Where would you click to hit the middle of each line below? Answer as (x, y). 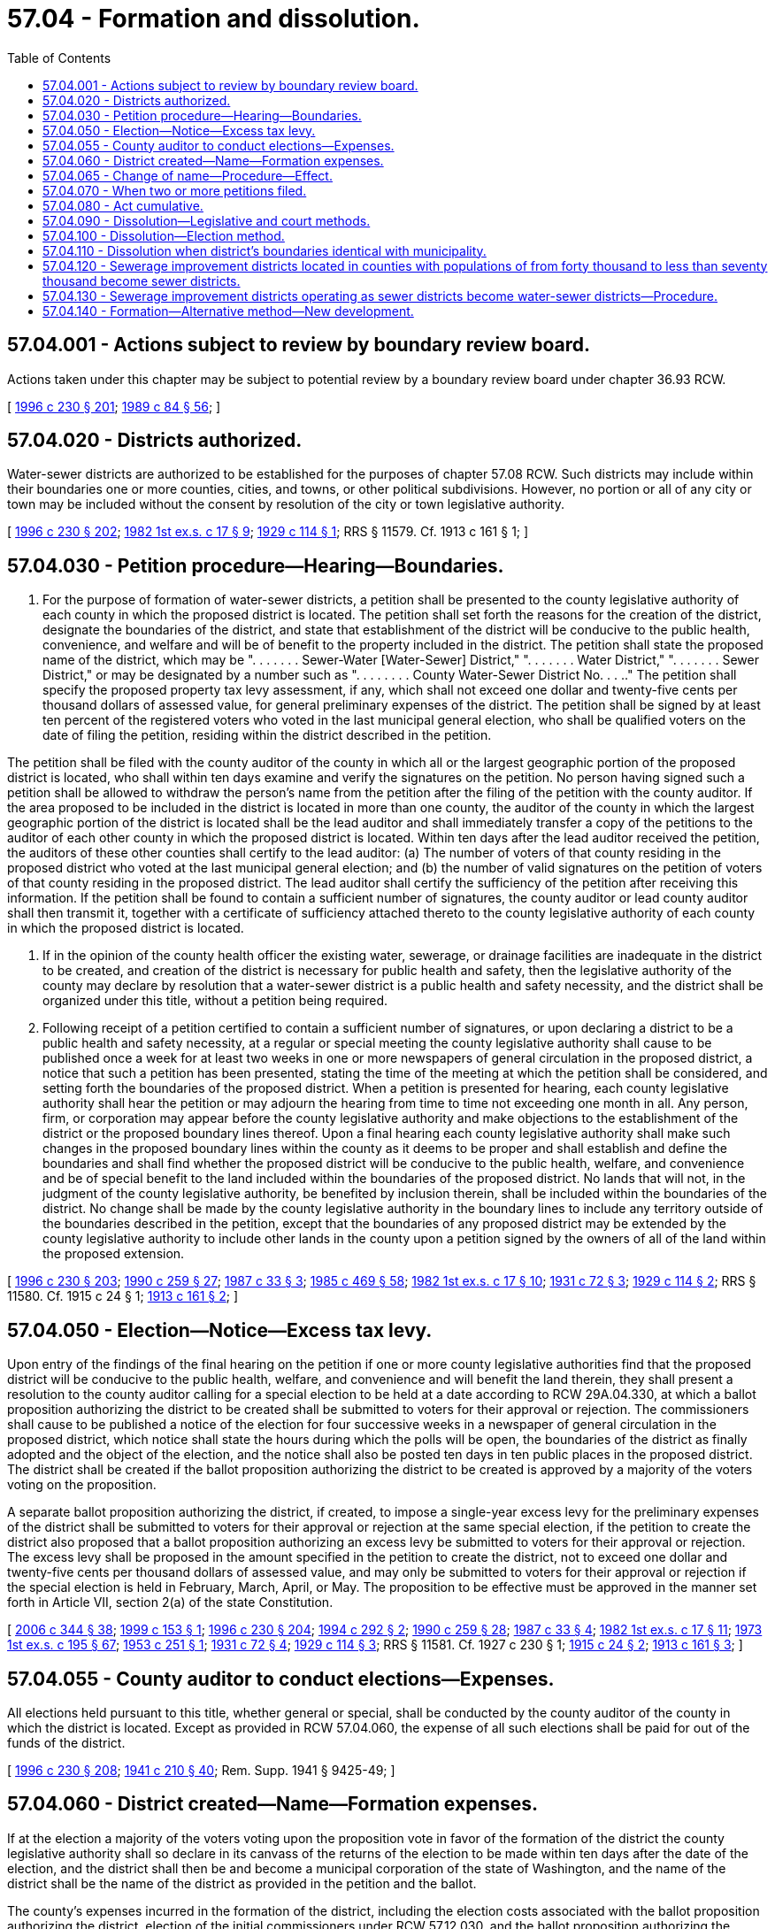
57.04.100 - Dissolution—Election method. (164, 235)
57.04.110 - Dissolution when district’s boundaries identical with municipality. (265, 250)
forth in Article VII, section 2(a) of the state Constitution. (170, 1602)
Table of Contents (59, 58)
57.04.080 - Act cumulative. (123, 205)
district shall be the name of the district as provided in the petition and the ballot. (242, 1883)
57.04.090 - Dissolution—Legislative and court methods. (207, 220)
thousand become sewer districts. (142, 281)
